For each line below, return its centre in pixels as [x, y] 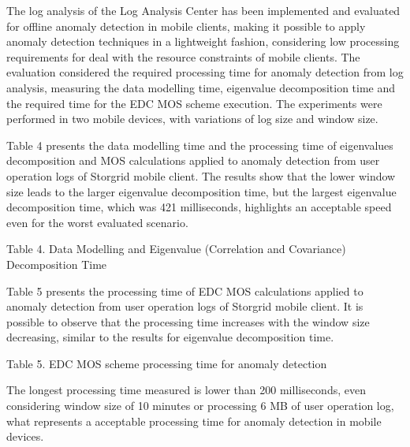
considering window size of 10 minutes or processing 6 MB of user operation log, [200, 406]
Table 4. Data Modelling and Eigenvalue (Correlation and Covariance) [176, 249]
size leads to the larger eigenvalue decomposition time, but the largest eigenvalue [201, 191]
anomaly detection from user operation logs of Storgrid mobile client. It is [185, 306]
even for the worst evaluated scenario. [97, 222]
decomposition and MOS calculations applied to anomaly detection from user [193, 160]
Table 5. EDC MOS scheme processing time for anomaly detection [167, 363]
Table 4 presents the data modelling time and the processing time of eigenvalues [200, 145]
